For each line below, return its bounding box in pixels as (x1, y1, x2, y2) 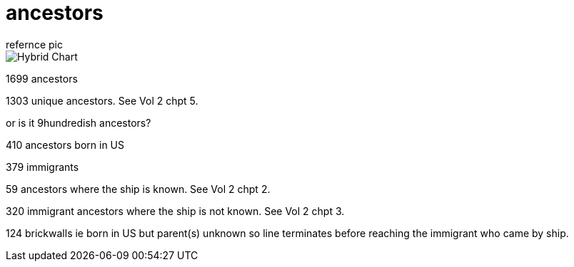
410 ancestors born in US (6, 138, 125, 151)
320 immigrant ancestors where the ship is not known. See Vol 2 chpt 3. (6, 204, 345, 217)
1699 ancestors (6, 72, 78, 85)
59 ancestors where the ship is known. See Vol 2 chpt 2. (6, 182, 271, 195)
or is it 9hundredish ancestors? (6, 116, 151, 129)
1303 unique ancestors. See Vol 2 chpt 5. (6, 94, 198, 107)
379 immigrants (6, 160, 79, 173)
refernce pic (6, 38, 63, 51)
